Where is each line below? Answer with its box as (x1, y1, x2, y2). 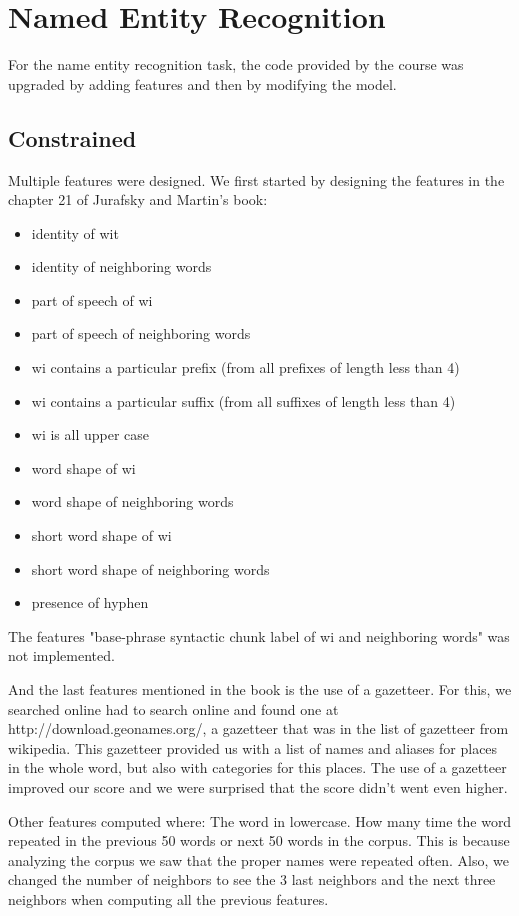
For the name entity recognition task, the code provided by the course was (8, 54, 464, 75)
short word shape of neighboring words (31, 558, 270, 579)
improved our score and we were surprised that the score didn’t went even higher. (8, 776, 508, 797)
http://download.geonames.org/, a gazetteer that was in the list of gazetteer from (8, 718, 509, 739)
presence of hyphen (31, 592, 149, 613)
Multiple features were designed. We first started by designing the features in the (8, 169, 505, 190)
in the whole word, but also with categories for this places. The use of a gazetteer (8, 757, 507, 778)
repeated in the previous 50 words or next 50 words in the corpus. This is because (8, 830, 510, 851)
